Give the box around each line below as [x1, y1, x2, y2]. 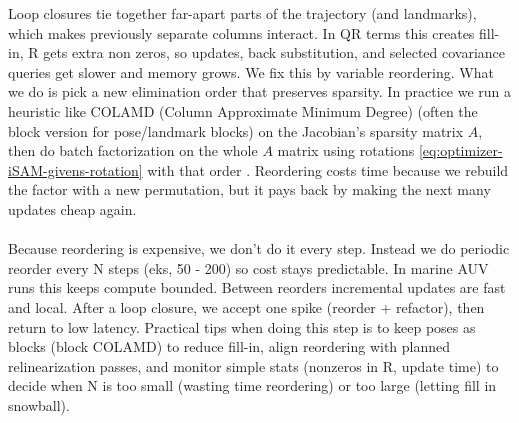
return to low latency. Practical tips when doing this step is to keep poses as [8, 316, 476, 337]
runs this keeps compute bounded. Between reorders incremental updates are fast [8, 277, 506, 298]
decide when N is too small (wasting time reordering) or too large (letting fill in [8, 375, 497, 396]
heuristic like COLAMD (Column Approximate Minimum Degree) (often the [8, 100, 478, 121]
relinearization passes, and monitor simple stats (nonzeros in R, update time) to [8, 355, 499, 376]
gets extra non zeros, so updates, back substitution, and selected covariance [43, 42, 506, 63]
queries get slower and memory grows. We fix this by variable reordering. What [8, 61, 494, 82]
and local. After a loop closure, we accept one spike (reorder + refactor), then [8, 296, 485, 317]
